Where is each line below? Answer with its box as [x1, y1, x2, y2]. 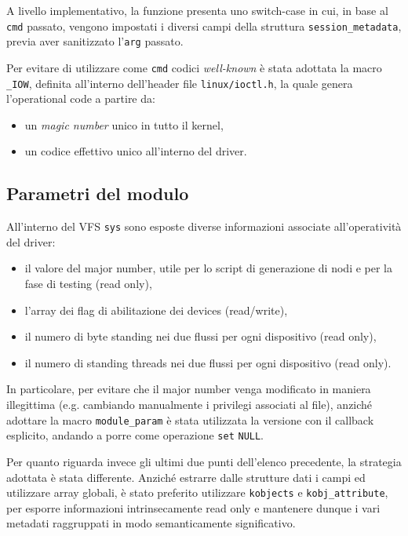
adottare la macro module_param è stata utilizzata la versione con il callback [6, 411, 374, 428]
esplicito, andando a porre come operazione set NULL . [6, 427, 264, 443]
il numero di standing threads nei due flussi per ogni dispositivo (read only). [24, 354, 392, 370]
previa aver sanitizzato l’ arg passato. [6, 33, 184, 49]
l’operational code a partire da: [6, 90, 155, 107]
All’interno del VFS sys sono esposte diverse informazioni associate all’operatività [6, 218, 402, 235]
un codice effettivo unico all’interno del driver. [24, 143, 247, 159]
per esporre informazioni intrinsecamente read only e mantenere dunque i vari [6, 499, 381, 516]
